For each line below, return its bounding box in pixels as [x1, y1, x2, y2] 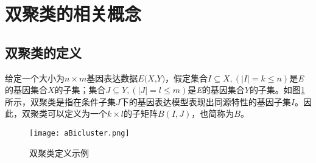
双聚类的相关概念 [5, 1, 142, 26]
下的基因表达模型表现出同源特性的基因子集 [120, 95, 291, 108]
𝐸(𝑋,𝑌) [138, 74, 166, 83]
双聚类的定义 [5, 43, 82, 61]
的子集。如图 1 [249, 83, 305, 96]
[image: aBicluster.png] [29, 128, 130, 137]
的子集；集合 [54, 83, 106, 96]
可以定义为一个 [47, 107, 107, 120]
